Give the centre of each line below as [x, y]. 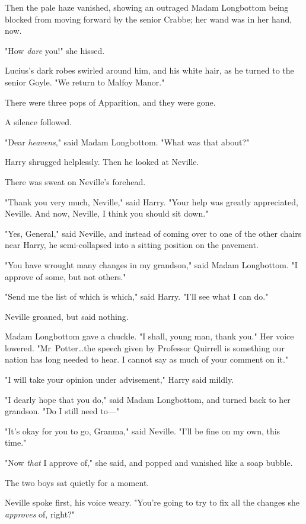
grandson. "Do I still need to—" [62, 411]
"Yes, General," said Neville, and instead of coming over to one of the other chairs [153, 233]
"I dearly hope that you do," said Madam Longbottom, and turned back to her [148, 399]
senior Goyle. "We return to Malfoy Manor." [85, 82]
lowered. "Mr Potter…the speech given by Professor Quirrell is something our [145, 347]
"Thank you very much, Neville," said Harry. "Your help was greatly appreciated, [152, 201]
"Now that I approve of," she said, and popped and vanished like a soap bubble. [149, 463]
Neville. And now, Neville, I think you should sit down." [107, 213]
